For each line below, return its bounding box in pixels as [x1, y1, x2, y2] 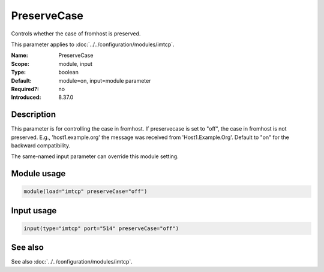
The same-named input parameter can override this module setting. [11, 153, 179, 160]
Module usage [11, 168, 66, 179]
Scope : [11, 60, 29, 67]
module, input [58, 60, 93, 67]
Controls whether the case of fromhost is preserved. [11, 30, 141, 37]
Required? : [11, 85, 39, 92]
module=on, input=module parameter [58, 77, 151, 84]
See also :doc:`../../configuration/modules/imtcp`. [11, 258, 133, 265]
